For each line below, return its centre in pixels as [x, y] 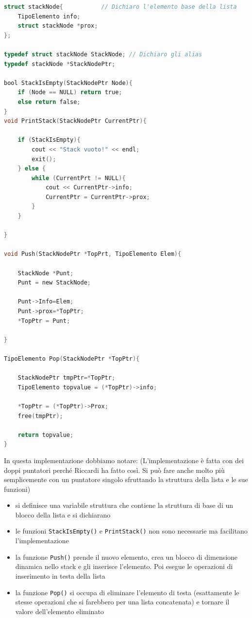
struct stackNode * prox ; [58, 26]
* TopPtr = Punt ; [44, 321]
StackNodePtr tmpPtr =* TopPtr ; [67, 378]
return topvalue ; [46, 435]
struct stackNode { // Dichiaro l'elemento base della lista [120, 7]
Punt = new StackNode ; [54, 283]
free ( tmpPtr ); [40, 416]
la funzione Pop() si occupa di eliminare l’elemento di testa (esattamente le [127, 592]
